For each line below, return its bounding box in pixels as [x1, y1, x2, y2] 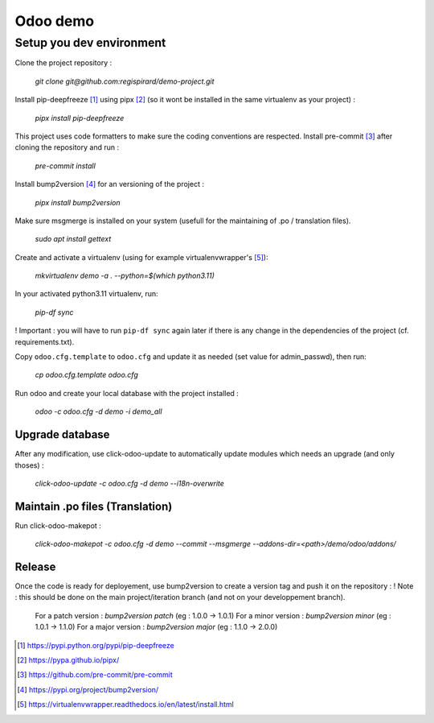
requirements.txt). [14, 337, 75, 346]
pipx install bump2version [35, 197, 121, 207]
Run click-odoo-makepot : [14, 520, 102, 531]
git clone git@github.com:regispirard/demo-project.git [35, 76, 215, 86]
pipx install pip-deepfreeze [35, 113, 125, 122]
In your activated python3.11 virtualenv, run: [14, 289, 158, 299]
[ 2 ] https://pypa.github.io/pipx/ [17, 655, 120, 665]
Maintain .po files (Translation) [14, 499, 173, 513]
